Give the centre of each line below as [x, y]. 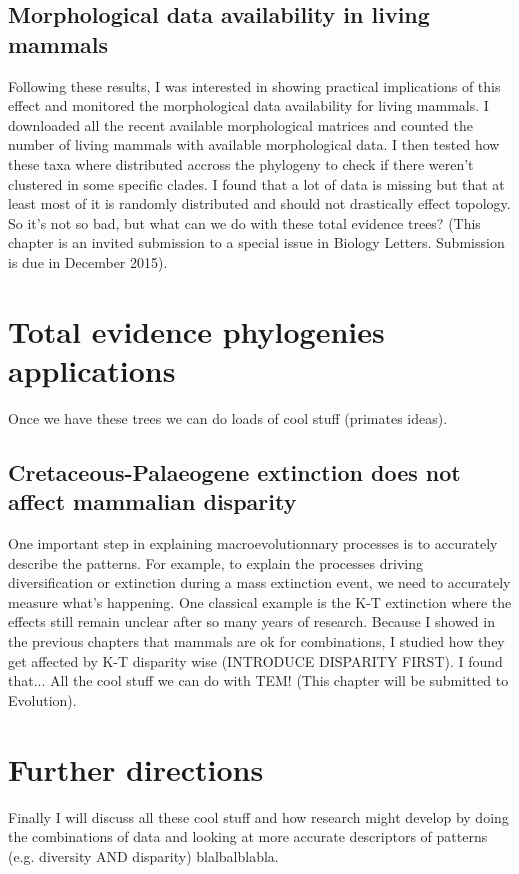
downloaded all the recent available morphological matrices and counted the [240, 124]
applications [92, 369]
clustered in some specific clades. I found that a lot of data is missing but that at [256, 183]
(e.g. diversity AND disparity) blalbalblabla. [143, 855]
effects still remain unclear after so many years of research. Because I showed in [251, 621]
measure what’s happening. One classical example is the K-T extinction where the [260, 601]
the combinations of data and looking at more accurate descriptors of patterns [248, 836]
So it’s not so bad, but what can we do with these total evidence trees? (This [244, 222]
